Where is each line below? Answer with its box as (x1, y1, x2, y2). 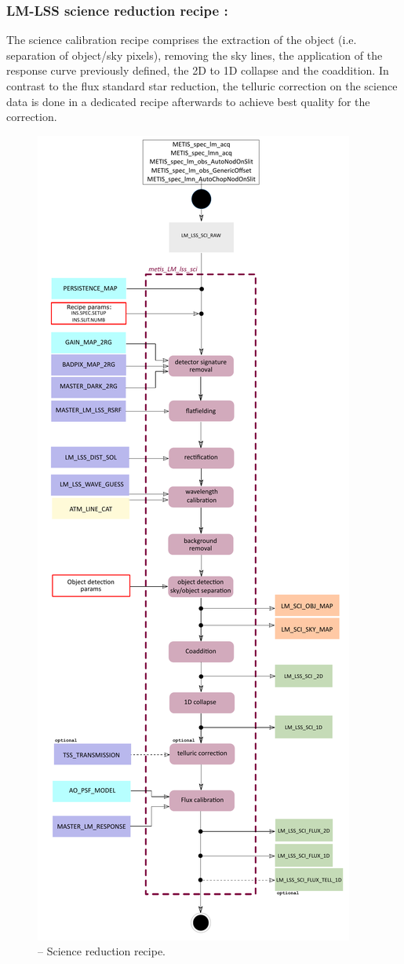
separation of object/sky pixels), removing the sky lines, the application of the (6, 46, 383, 63)
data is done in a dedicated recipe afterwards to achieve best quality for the (6, 93, 370, 109)
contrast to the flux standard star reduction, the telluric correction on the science (6, 78, 398, 93)
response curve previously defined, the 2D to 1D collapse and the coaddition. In (6, 62, 389, 79)
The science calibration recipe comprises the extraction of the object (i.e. (6, 31, 357, 48)
